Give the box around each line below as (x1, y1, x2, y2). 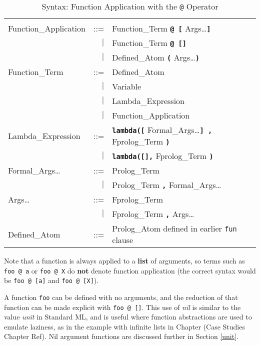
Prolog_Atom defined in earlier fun (112, 222, 237, 234)
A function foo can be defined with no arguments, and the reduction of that (4, 291, 238, 302)
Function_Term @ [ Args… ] (112, 22, 211, 34)
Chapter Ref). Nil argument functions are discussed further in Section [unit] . (4, 331, 238, 341)
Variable (112, 80, 141, 92)
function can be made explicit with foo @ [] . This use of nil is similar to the (4, 301, 241, 312)
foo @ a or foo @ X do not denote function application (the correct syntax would (4, 265, 256, 275)
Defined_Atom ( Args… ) (112, 51, 199, 63)
